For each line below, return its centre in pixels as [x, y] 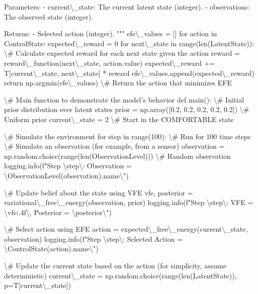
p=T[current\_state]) [38, 285]
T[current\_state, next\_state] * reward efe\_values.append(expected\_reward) [129, 73]
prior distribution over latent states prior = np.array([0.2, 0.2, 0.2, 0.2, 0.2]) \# [127, 109]
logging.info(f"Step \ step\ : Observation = [68, 166]
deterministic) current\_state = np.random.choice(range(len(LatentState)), [120, 275]
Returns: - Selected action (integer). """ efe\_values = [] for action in [111, 33]
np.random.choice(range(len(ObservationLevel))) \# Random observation [117, 156]
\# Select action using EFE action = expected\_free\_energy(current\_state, [126, 229]
